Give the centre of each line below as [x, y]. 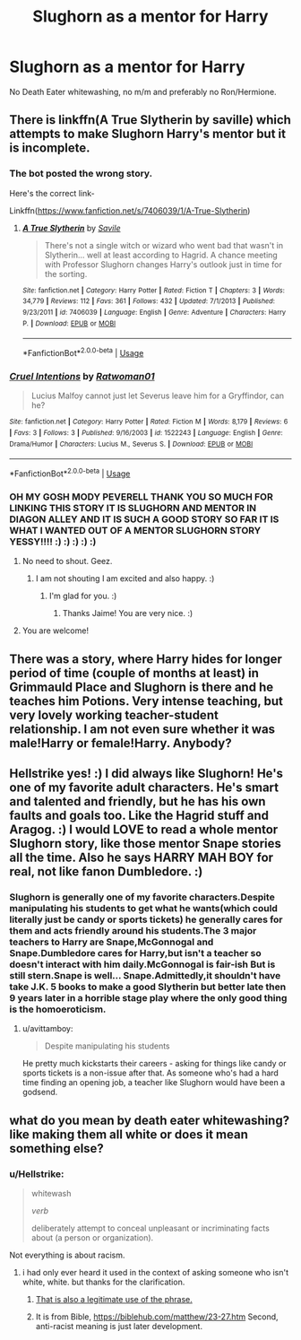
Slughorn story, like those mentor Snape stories [146, 844]
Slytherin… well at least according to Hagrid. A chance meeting [161, 255]
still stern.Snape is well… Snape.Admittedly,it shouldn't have [145, 975]
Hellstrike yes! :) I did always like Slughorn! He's [146, 773]
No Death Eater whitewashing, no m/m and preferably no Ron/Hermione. [143, 91]
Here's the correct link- [52, 193]
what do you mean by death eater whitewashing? [149, 1120]
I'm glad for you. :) [83, 596]
